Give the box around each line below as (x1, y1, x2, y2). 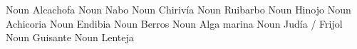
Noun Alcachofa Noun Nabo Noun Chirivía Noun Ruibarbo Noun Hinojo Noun (6, 2, 351, 16)
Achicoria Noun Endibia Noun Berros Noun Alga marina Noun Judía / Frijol (6, 16, 343, 31)
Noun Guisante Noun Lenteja (6, 30, 134, 45)
